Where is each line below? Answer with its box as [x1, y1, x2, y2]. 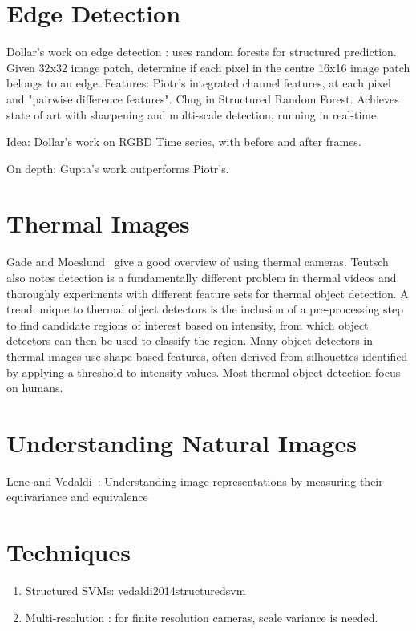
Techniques [6, 536, 131, 568]
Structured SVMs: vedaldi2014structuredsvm [25, 582, 246, 599]
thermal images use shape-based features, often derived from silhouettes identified [6, 347, 408, 364]
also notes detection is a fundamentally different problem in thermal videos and [6, 269, 397, 285]
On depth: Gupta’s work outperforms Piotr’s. [6, 160, 229, 176]
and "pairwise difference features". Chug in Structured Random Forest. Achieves [6, 90, 399, 107]
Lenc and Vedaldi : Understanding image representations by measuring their [6, 472, 383, 489]
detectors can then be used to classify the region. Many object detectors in [6, 332, 374, 349]
